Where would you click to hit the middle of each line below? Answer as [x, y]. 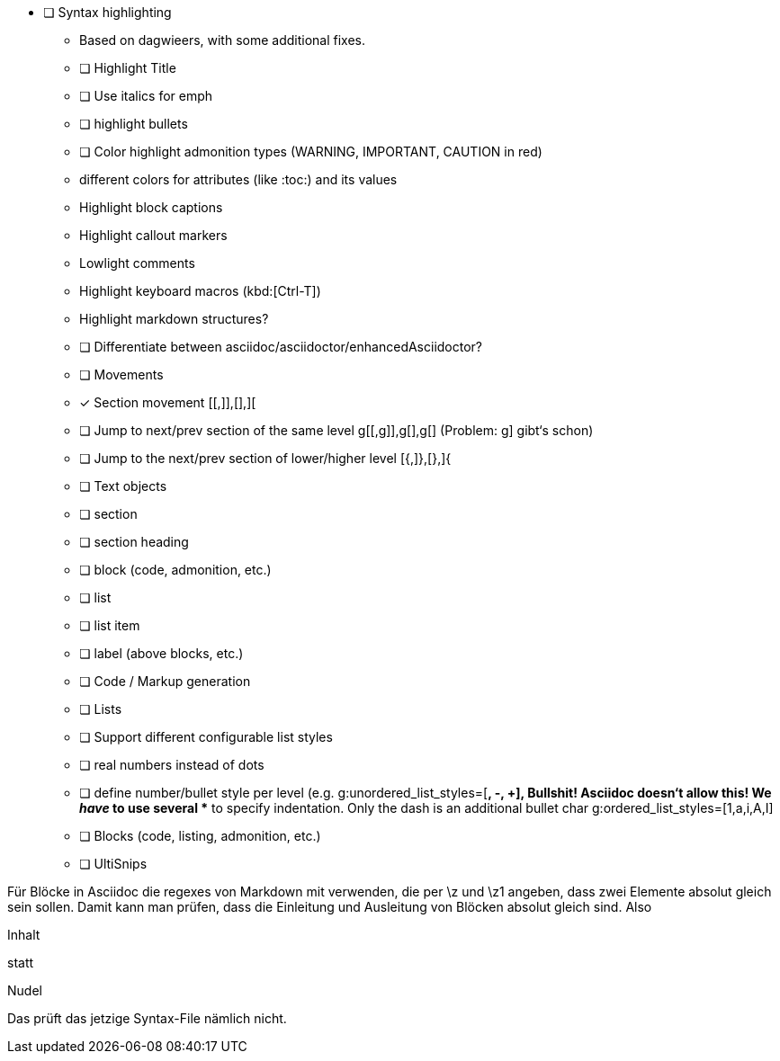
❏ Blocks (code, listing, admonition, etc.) [200, 836]
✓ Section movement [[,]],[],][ [168, 402]
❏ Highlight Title [128, 68]
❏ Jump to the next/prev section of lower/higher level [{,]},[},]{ [265, 458]
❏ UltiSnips [113, 864]
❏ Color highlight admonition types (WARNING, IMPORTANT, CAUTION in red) [311, 152]
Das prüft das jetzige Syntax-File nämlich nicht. [147, 1018]
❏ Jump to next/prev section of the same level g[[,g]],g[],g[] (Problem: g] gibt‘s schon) [336, 430]
